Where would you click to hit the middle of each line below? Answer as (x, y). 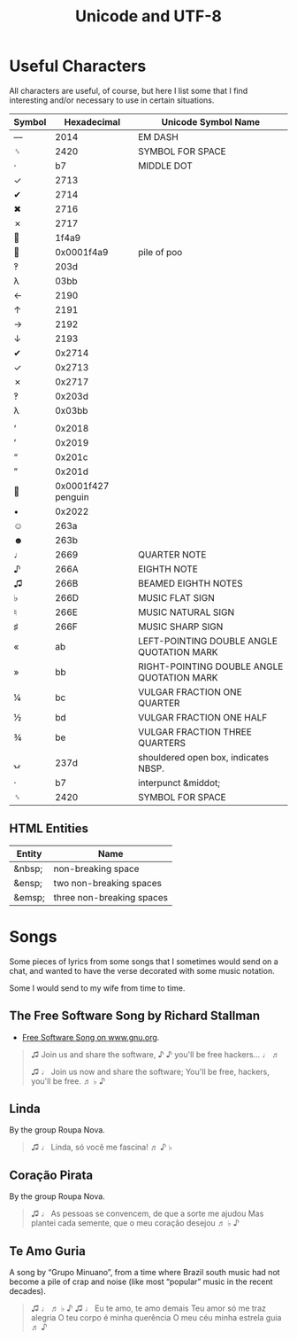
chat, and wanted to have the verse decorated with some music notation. (142, 970)
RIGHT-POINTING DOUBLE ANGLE (211, 666)
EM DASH (158, 136)
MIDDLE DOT (165, 166)
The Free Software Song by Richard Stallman (135, 1016)
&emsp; (30, 897)
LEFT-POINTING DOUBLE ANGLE (208, 641)
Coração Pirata (51, 1175)
